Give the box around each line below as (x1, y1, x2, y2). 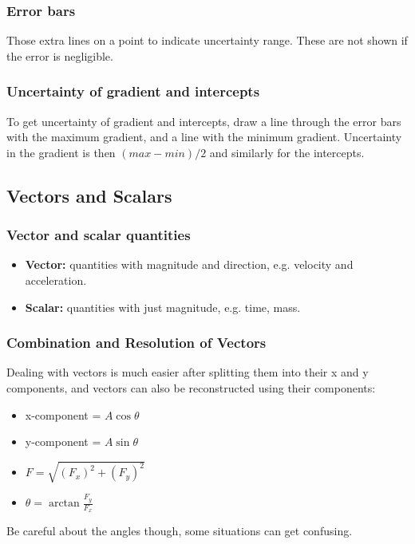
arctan (48, 498, 80, 510)
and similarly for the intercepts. (209, 144, 365, 160)
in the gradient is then (6, 144, 116, 160)
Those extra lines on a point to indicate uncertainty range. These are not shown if (6, 32, 408, 49)
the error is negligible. (6, 47, 113, 64)
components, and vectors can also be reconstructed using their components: (6, 380, 376, 396)
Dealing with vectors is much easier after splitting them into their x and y (6, 364, 369, 380)
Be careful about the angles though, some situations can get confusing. (6, 522, 353, 539)
